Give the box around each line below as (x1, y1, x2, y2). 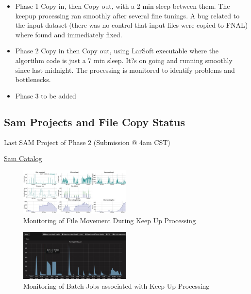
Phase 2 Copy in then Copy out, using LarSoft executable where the (15, 46, 219, 56)
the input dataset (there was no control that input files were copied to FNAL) (15, 20, 248, 30)
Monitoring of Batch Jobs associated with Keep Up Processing (23, 280, 210, 291)
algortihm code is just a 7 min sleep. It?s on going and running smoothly (15, 55, 233, 65)
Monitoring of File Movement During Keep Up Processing (23, 215, 196, 225)
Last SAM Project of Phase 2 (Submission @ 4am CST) (4, 137, 170, 147)
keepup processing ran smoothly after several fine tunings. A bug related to (15, 10, 240, 20)
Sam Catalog (4, 153, 42, 163)
